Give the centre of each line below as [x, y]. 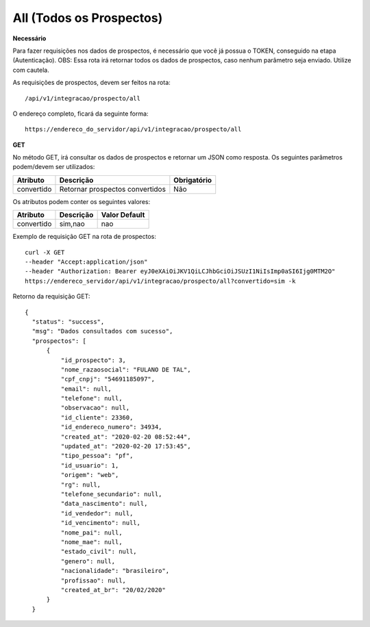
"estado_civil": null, [99, 552]
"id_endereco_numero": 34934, [111, 427]
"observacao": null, [95, 408]
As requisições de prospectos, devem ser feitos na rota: [91, 83]
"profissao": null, [94, 580]
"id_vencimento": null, [100, 523]
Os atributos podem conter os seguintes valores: [82, 201]
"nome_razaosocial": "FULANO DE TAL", [126, 369]
